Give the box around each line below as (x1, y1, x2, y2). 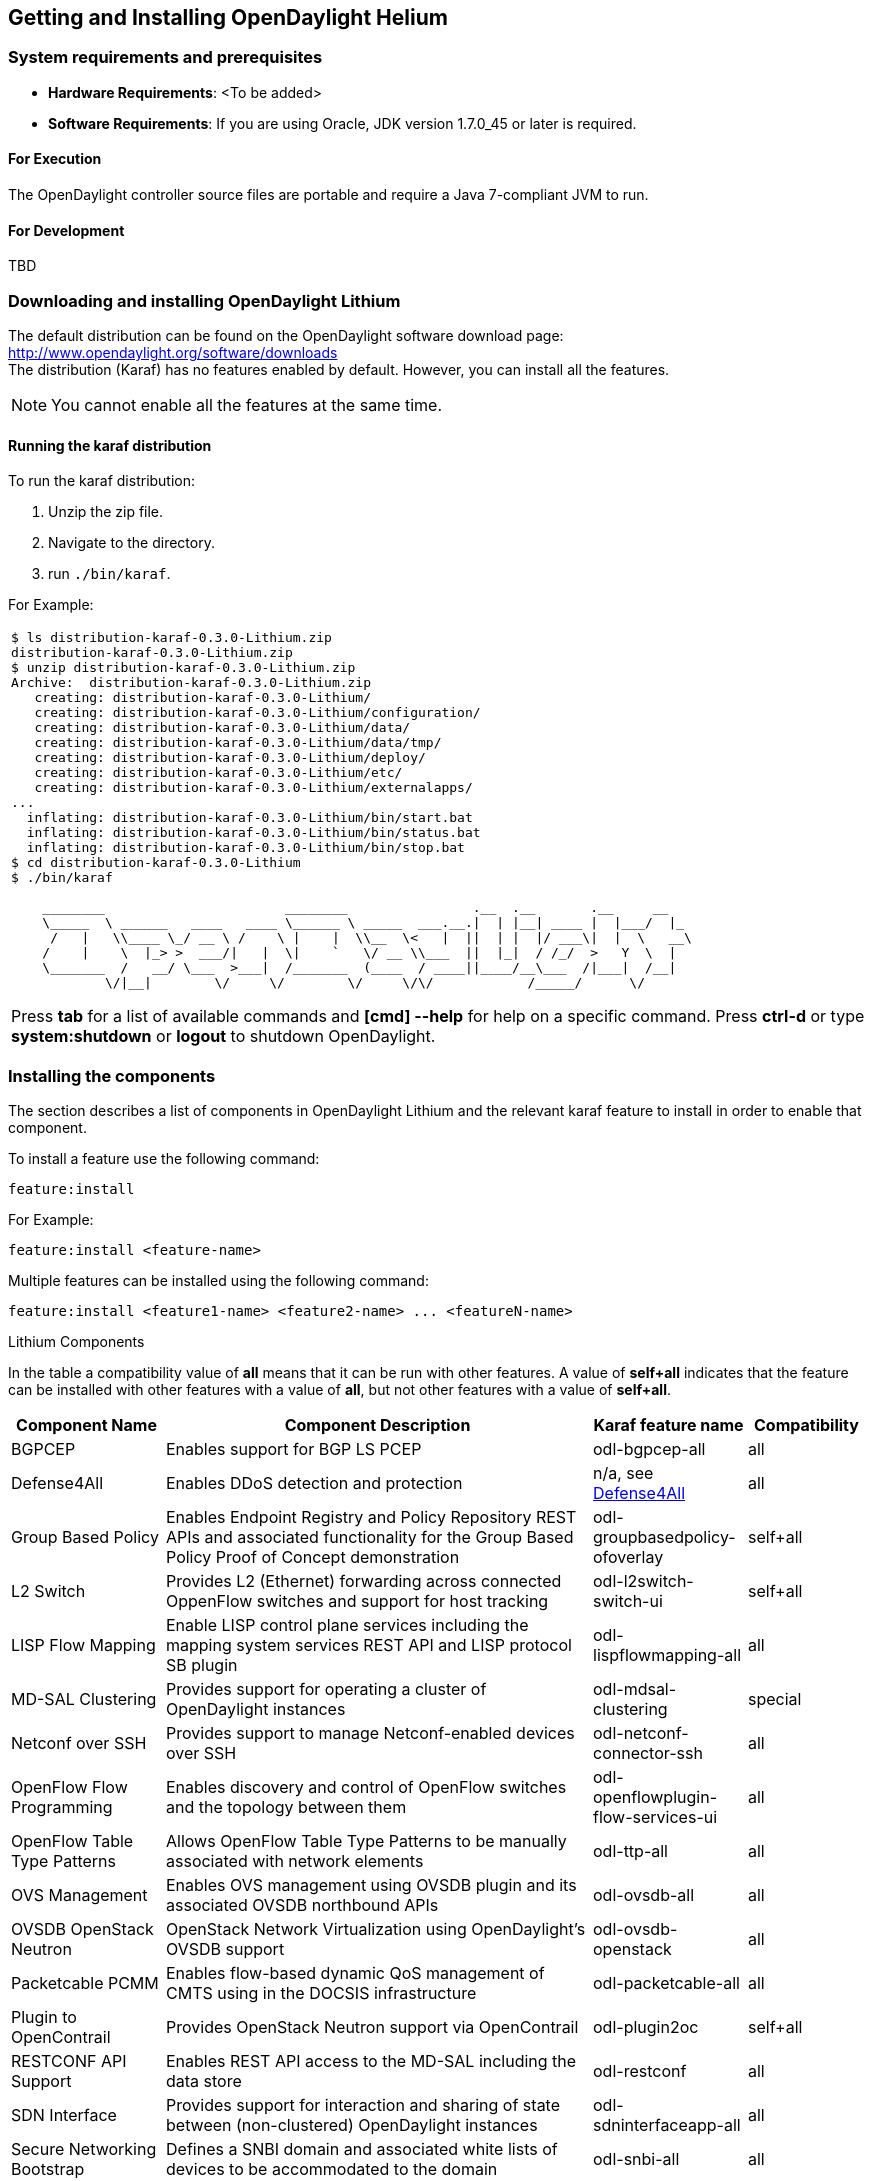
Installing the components (8, 1065, 216, 1086)
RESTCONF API (11, 2050, 127, 2071)
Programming (11, 1796, 113, 1817)
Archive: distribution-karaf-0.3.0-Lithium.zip (11, 675, 372, 691)
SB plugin (166, 1654, 238, 1675)
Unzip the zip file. (48, 503, 164, 521)
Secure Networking (11, 2138, 157, 2159)
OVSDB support (166, 1938, 285, 1959)
